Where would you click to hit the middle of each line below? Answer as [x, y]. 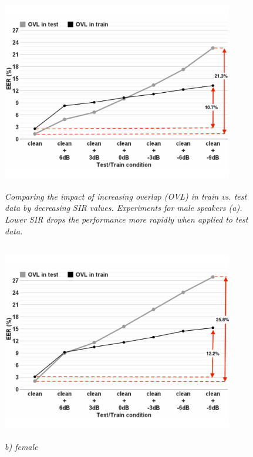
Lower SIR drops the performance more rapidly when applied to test [126, 219]
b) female [21, 447]
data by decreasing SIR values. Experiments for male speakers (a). [124, 208]
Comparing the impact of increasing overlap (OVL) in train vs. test [126, 196]
